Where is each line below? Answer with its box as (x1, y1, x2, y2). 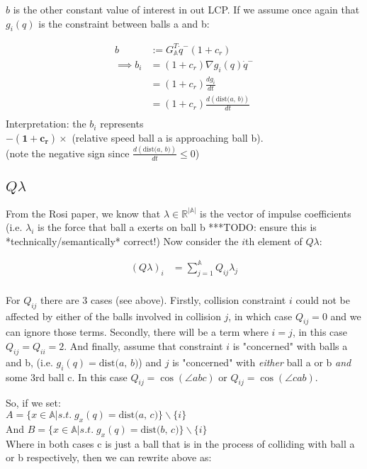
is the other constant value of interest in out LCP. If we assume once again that (13, 2, 360, 16)
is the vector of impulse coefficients (200, 205, 351, 220)
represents (100, 116, 144, 131)
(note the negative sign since (6, 145, 130, 160)
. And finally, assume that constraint (64, 338, 223, 353)
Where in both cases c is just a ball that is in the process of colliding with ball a (6, 436, 355, 451)
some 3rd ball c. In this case (6, 369, 128, 384)
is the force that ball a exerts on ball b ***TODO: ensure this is (38, 220, 317, 234)
